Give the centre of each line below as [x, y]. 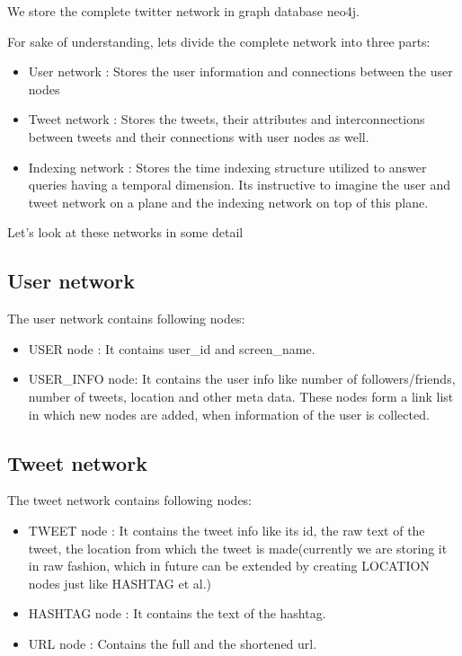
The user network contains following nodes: [126, 319]
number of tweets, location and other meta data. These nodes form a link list [241, 396]
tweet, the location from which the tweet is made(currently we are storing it [238, 548]
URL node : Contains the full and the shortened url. [173, 643]
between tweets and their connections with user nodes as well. [199, 136]
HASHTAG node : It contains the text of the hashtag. [177, 613]
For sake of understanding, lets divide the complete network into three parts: [219, 41]
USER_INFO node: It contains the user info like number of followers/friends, [242, 379]
